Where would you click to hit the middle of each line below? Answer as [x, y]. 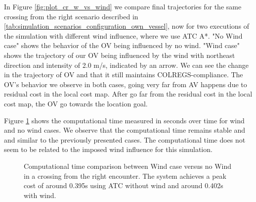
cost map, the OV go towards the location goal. [76, 103]
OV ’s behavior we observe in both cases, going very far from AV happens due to [126, 84]
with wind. [40, 195]
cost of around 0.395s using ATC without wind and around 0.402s [124, 185]
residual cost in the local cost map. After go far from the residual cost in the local [128, 94]
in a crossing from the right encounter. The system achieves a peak [125, 176]
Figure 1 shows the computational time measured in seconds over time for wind [124, 120]
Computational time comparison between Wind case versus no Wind [128, 166]
